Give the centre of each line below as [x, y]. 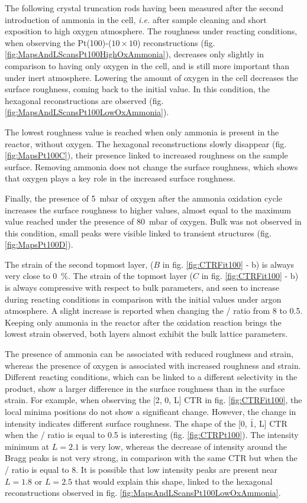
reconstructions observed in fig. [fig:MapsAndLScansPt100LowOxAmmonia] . [143, 493]
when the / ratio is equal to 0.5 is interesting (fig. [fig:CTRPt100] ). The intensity [152, 435]
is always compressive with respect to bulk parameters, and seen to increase [142, 288]
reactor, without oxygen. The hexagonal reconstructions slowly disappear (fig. [146, 143]
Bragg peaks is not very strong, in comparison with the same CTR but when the [151, 458]
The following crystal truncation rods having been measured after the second [144, 8]
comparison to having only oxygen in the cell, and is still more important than [147, 65]
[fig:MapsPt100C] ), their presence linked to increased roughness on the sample [146, 155]
